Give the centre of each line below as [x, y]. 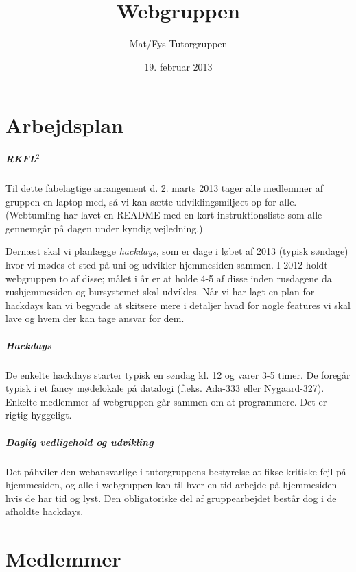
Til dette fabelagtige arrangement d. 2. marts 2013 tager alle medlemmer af [165, 188]
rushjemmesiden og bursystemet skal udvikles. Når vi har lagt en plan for [160, 291]
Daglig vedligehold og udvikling [80, 442]
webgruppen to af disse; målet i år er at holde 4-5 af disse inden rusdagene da [169, 278]
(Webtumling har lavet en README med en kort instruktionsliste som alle [164, 215]
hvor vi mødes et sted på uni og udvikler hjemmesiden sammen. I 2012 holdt [167, 265]
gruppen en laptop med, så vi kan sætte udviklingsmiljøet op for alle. [151, 201]
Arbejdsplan [64, 125]
